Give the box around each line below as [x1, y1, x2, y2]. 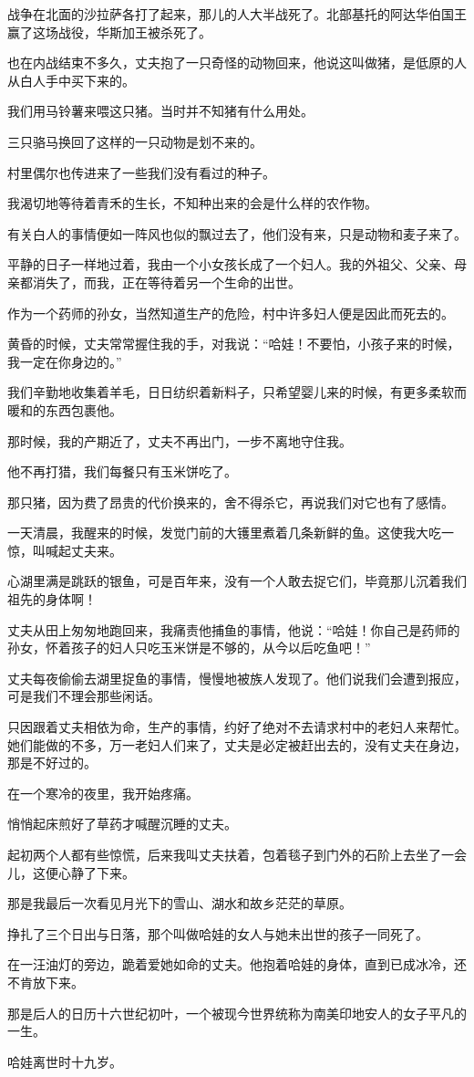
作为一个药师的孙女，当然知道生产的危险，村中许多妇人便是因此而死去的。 [7, 303, 454, 322]
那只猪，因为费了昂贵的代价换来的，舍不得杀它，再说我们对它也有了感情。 [7, 492, 454, 511]
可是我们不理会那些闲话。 [7, 686, 160, 706]
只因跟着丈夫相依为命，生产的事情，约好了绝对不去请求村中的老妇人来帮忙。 [7, 717, 467, 737]
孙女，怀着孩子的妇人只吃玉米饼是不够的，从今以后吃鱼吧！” [7, 638, 371, 657]
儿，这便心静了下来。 [7, 863, 135, 882]
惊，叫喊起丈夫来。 [7, 540, 122, 559]
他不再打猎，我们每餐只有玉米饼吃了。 [7, 462, 237, 481]
